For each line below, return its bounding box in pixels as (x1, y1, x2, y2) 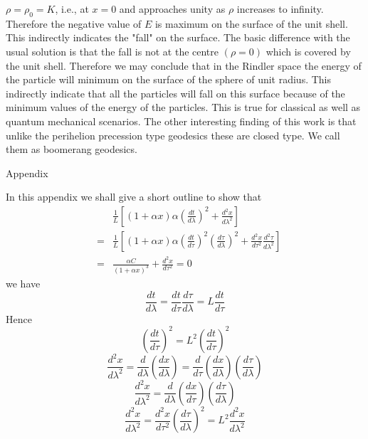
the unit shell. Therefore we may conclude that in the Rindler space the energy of (6, 58, 362, 73)
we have (6, 275, 41, 290)
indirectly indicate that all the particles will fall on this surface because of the (6, 85, 345, 100)
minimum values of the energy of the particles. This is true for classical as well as (6, 100, 361, 115)
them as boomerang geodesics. (6, 142, 137, 157)
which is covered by (266, 43, 351, 58)
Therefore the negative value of (6, 16, 142, 31)
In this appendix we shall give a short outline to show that (6, 189, 262, 204)
